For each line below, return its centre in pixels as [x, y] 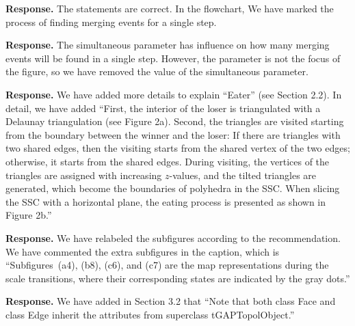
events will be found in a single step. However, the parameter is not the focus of [173, 58]
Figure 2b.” [29, 215]
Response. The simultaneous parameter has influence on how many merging [168, 45]
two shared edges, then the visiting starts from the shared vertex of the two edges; [178, 148]
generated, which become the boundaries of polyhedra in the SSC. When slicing [173, 188]
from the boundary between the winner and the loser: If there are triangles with [173, 134]
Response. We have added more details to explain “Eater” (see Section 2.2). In [174, 94]
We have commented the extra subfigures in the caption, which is [143, 251]
